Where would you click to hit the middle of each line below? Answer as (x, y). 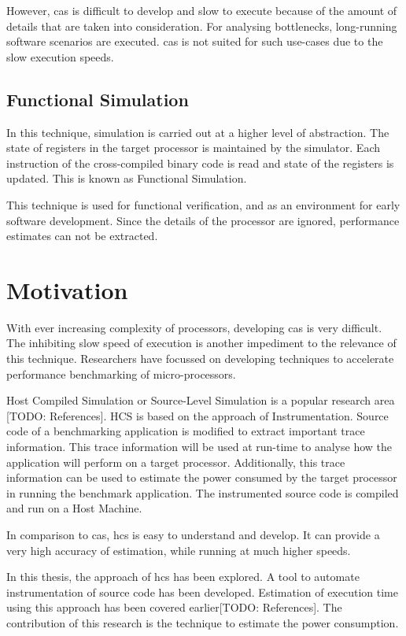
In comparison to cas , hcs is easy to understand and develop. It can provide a (193, 534)
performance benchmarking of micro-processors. (121, 373)
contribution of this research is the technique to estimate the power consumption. (203, 622)
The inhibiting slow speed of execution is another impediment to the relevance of (201, 343)
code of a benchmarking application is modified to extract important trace (186, 431)
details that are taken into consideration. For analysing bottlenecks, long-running (202, 26)
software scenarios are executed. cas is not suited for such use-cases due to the (195, 41)
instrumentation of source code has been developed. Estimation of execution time (202, 592)
